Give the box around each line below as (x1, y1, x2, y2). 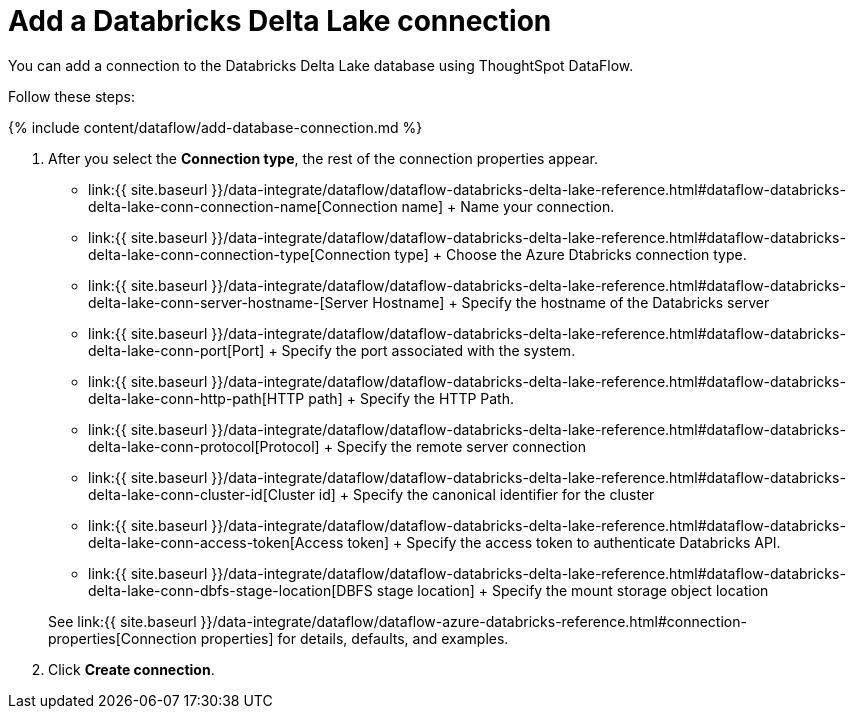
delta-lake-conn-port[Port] (88, 341, 265, 359)
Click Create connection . (48, 660, 215, 678)
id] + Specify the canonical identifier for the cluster (318, 485, 655, 503)
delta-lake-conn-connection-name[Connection (88, 197, 398, 215)
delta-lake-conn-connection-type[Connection (88, 245, 391, 263)
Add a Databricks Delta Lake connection (8, 4, 552, 38)
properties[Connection (48, 629, 197, 647)
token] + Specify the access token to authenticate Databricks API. (347, 533, 781, 551)
